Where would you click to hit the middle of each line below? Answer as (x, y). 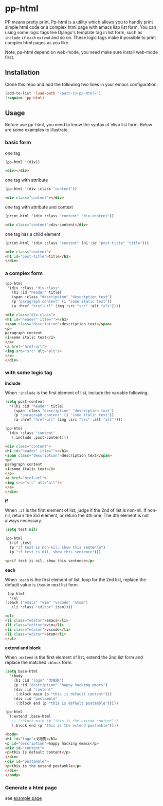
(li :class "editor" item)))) (42, 607)
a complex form (24, 273)
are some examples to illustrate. (37, 130)
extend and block (23, 648)
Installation (22, 73)
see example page (24, 798)
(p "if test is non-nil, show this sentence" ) (57, 548)
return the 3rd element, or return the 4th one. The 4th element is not (81, 515)
